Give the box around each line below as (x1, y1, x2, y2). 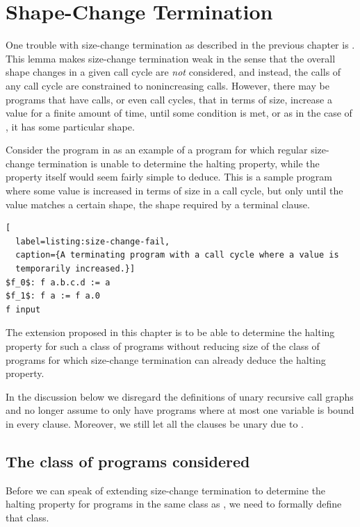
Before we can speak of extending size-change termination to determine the (6, 483, 326, 497)
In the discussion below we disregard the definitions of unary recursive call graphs (6, 389, 354, 403)
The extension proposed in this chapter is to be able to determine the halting (6, 325, 335, 340)
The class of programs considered (6, 450, 250, 471)
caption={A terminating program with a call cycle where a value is (15, 250, 339, 260)
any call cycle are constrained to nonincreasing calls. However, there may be (6, 78, 329, 92)
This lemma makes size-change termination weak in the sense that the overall (6, 51, 336, 65)
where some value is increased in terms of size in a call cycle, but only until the (6, 183, 343, 198)
